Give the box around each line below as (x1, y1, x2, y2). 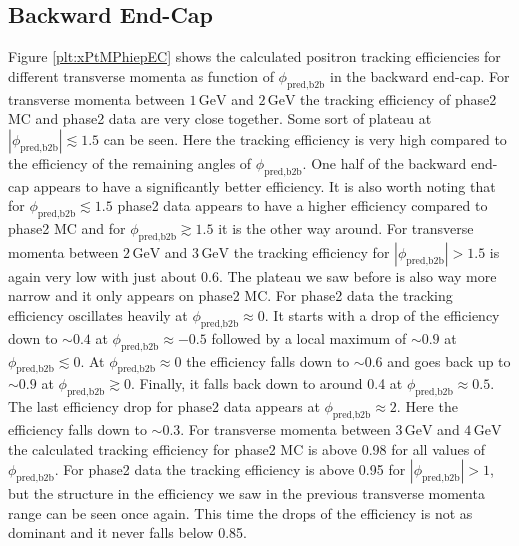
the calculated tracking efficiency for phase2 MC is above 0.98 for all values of (8, 438, 486, 459)
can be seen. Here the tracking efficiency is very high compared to (103, 128, 507, 149)
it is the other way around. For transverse (218, 217, 474, 238)
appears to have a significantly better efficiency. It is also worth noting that (33, 175, 496, 196)
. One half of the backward (302, 152, 467, 173)
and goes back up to (387, 350, 511, 371)
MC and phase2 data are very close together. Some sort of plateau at (8, 108, 432, 129)
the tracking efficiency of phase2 (300, 88, 497, 109)
